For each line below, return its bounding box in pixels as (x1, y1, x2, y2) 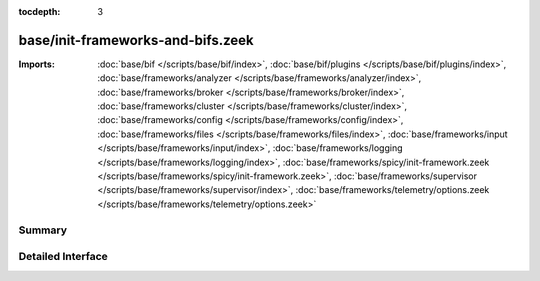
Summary (18, 223, 68, 237)
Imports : (18, 58, 55, 70)
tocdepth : (18, 6, 61, 17)
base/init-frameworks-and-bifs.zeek (18, 31, 254, 49)
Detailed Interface (18, 250, 109, 264)
